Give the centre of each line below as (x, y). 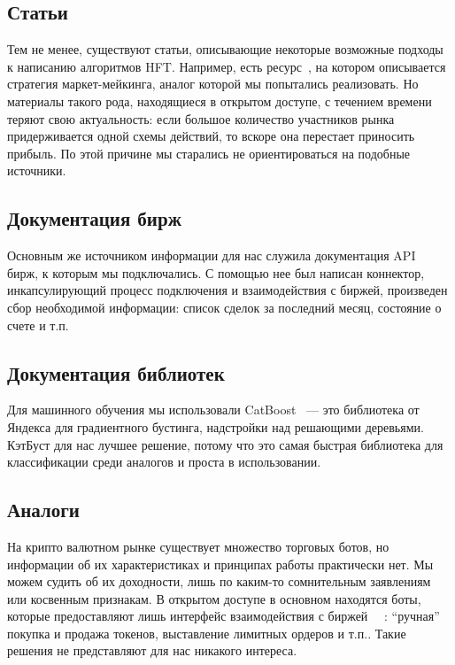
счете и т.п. (38, 325)
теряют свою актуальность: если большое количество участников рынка (201, 118)
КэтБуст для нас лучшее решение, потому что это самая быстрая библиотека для (225, 444)
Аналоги (43, 510)
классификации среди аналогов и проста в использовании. (164, 462)
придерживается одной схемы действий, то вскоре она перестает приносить (211, 136)
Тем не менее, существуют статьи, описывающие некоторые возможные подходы (225, 49)
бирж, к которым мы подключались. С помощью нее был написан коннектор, (216, 272)
